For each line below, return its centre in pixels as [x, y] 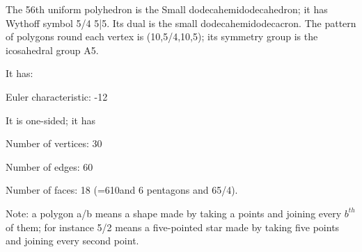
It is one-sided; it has [50, 120]
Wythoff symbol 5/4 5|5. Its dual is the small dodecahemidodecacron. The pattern [181, 23]
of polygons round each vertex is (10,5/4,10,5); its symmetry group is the [162, 36]
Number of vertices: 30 [54, 143]
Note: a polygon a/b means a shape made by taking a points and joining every [174, 213]
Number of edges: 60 [49, 166]
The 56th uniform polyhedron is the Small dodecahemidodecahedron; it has [167, 9]
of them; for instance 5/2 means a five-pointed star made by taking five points [173, 227]
